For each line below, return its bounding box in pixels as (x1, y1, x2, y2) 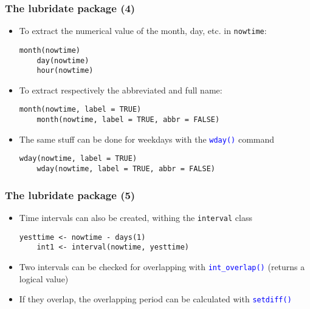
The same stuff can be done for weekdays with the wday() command (19, 132, 275, 145)
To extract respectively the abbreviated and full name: (19, 83, 222, 96)
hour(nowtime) (36, 66, 94, 75)
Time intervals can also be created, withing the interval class (19, 211, 252, 223)
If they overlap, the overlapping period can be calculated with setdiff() (19, 293, 292, 305)
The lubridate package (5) (5, 187, 136, 202)
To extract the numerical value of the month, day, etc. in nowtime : (19, 24, 267, 37)
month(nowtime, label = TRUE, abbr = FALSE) (36, 115, 220, 124)
